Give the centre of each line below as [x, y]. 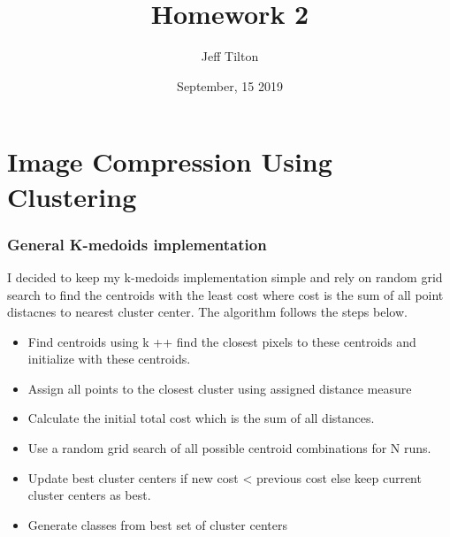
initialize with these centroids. [109, 359]
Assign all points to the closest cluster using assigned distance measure [220, 388]
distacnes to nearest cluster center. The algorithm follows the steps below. [207, 312]
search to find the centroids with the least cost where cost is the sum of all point [225, 294]
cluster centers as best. [89, 495]
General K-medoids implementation [137, 244]
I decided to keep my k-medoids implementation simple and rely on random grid [225, 276]
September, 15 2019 [230, 85]
